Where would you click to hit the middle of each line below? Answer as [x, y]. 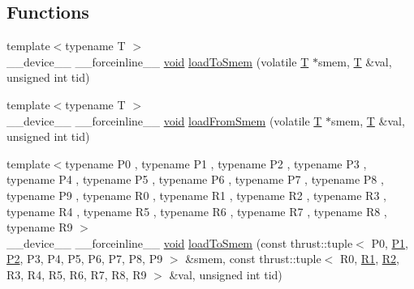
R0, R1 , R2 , [369, 259]
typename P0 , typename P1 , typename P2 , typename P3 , [216, 163]
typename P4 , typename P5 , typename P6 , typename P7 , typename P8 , [195, 179]
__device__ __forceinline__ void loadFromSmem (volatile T [164, 120]
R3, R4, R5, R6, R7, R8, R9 [77, 274]
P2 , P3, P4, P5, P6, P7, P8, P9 [85, 259]
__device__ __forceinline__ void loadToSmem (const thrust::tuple [180, 242]
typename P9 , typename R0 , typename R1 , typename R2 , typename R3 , [196, 195]
